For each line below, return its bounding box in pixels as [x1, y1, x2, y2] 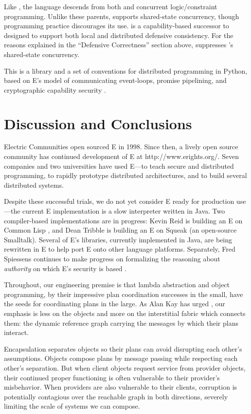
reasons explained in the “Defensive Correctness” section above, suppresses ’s [4, 39, 233, 50]
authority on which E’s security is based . [4, 263, 127, 273]
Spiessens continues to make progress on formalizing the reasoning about [4, 254, 220, 263]
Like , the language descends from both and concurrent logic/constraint [4, 1, 217, 11]
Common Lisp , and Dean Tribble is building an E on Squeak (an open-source [4, 225, 237, 235]
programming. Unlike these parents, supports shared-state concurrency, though [4, 11, 239, 21]
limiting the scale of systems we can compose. [4, 401, 140, 411]
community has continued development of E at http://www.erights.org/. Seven [4, 151, 239, 161]
